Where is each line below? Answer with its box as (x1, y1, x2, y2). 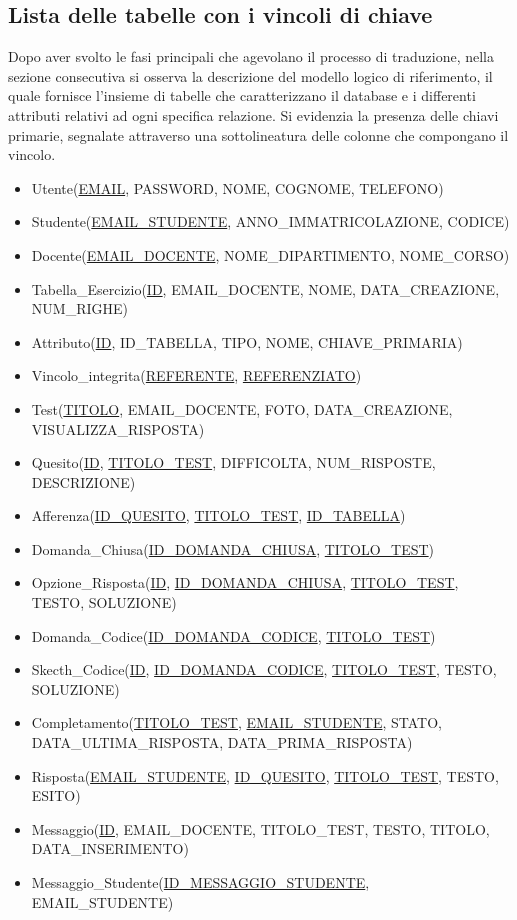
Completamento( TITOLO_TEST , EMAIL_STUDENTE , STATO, (31, 712, 442, 733)
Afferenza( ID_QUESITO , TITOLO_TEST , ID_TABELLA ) (31, 505, 406, 526)
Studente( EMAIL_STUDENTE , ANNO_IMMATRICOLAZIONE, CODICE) (31, 211, 510, 232)
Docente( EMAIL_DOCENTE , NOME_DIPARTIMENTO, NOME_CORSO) (31, 244, 510, 265)
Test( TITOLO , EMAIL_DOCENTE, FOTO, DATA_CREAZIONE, (31, 398, 453, 419)
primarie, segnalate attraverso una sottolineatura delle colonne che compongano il (8, 124, 509, 145)
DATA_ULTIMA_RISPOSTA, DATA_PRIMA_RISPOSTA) (31, 732, 413, 753)
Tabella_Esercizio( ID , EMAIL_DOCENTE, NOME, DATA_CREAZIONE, (31, 278, 500, 299)
